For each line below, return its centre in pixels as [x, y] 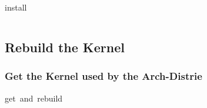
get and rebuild [34, 98]
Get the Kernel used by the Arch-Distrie [103, 76]
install [16, 7]
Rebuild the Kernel [65, 47]
